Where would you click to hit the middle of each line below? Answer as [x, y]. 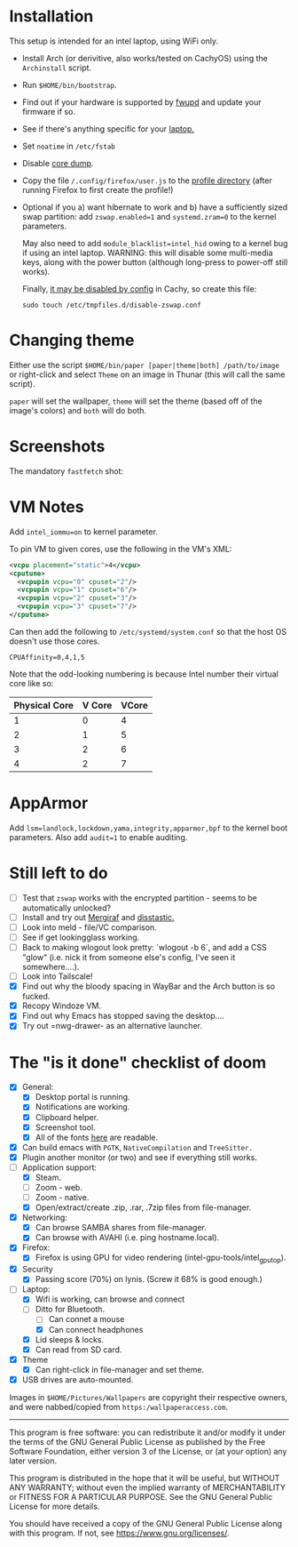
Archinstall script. [56, 68]
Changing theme [72, 341]
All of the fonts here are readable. [97, 1137]
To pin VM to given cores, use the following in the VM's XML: [121, 549]
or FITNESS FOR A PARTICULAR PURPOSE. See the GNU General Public [141, 1496]
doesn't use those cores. [55, 641]
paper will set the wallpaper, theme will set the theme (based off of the [136, 401]
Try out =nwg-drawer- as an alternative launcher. [112, 1026]
